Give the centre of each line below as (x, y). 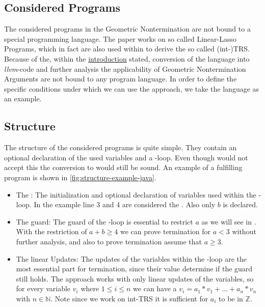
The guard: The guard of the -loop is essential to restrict (104, 221)
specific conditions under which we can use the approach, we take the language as (132, 88)
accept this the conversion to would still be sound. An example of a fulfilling (123, 167)
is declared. (240, 204)
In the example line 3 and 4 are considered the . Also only (125, 204)
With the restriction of (51, 231)
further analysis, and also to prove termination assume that (109, 241)
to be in (231, 298)
